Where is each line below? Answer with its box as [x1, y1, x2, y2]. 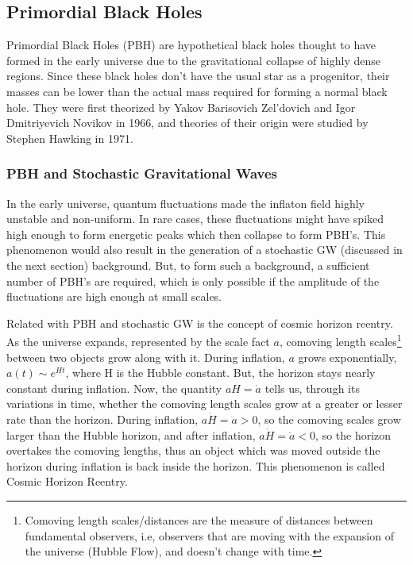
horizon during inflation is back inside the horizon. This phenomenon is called [6, 457, 385, 474]
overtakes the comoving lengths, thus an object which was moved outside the [6, 442, 380, 459]
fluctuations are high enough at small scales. [6, 288, 222, 305]
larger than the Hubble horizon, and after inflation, [6, 426, 256, 443]
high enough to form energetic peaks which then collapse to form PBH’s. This [6, 225, 386, 242]
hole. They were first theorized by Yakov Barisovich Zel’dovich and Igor [6, 98, 356, 115]
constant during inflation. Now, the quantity [6, 379, 222, 396]
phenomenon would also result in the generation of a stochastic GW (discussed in [6, 241, 403, 258]
